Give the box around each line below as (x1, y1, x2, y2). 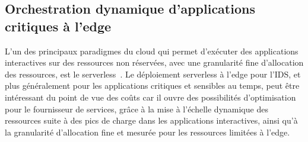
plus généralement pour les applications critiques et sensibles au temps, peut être (5, 79, 300, 92)
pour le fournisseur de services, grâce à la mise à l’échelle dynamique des (5, 102, 268, 115)
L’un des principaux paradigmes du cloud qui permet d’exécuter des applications (5, 44, 299, 57)
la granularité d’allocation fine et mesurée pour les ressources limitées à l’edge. (5, 125, 290, 138)
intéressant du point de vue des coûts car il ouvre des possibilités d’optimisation (5, 91, 296, 103)
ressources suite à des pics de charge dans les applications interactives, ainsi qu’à (5, 114, 298, 127)
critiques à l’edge (5, 17, 112, 35)
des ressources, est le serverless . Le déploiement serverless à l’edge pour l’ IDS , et (5, 67, 301, 80)
